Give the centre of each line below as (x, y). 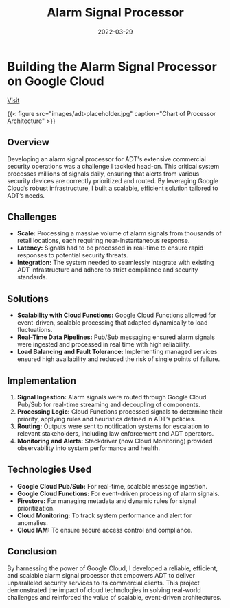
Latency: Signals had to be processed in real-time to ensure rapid (110, 248)
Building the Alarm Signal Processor (112, 66)
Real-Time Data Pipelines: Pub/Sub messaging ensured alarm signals (116, 337)
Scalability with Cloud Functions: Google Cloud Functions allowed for (116, 315)
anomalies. (32, 522)
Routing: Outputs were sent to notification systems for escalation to (113, 426)
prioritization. (36, 508)
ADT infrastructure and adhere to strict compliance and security (107, 270)
